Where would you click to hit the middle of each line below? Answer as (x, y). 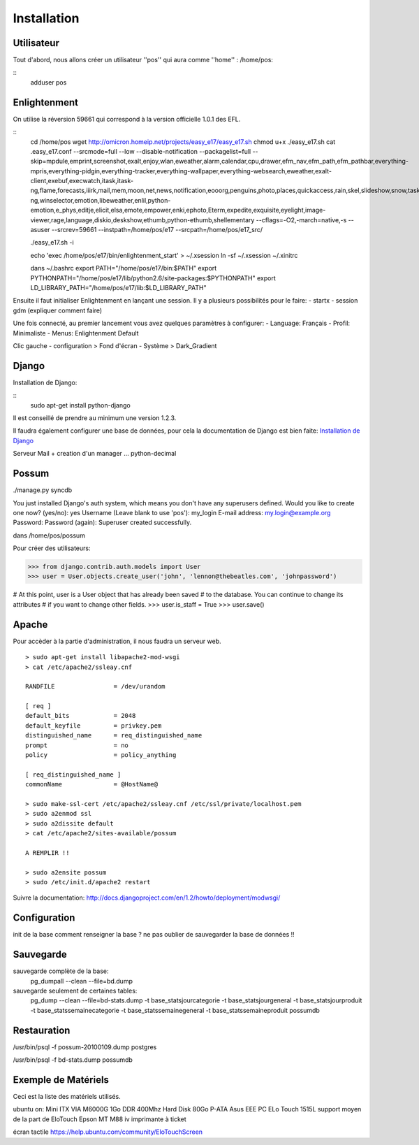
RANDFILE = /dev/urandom (95, 686)
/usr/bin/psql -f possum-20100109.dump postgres (85, 1047)
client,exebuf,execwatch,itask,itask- (82, 181)
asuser (40, 230)
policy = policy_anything (101, 755)
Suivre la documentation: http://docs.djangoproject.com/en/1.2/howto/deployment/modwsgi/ (147, 898)
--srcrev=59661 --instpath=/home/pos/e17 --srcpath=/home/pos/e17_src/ (157, 230)
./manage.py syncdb (43, 490)
